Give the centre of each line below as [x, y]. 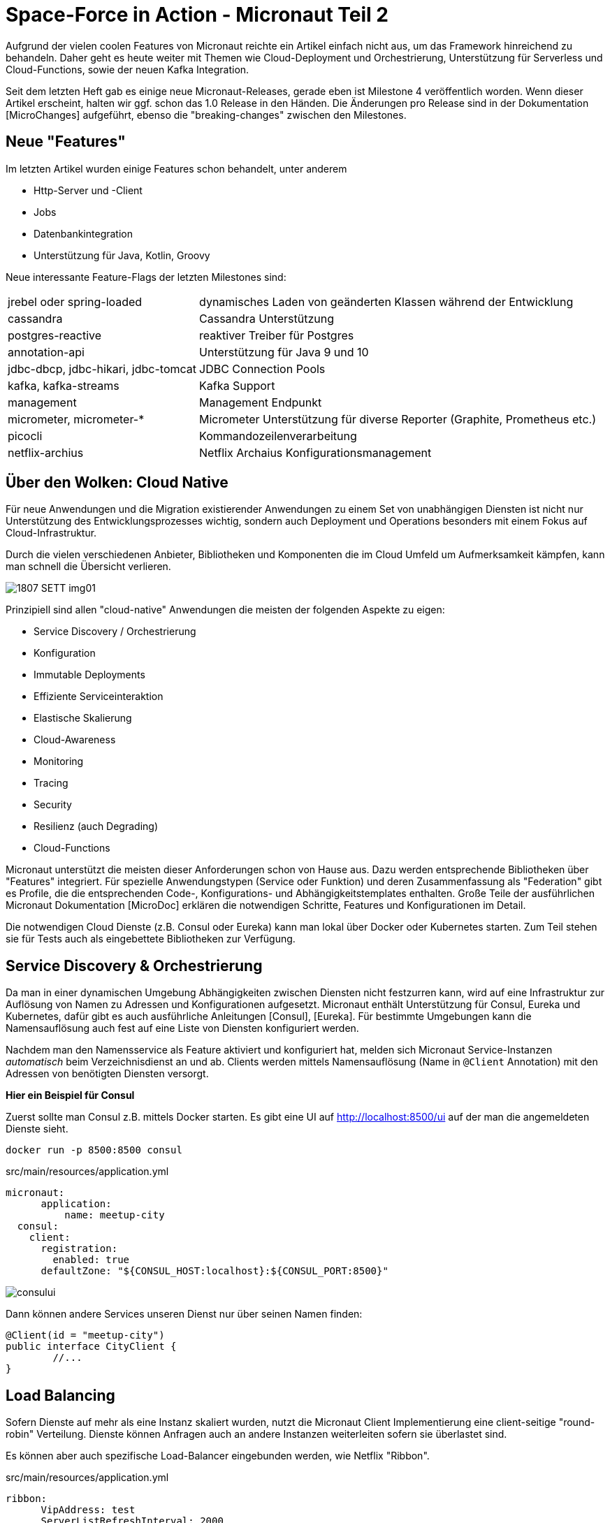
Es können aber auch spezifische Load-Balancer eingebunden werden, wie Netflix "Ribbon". [218, 1456]
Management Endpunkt [261, 402]
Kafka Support [237, 385]
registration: [79, 1249]
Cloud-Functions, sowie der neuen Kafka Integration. [128, 69]
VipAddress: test [88, 1510]
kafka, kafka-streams [64, 385]
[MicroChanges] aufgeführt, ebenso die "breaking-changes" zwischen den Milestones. [206, 115]
